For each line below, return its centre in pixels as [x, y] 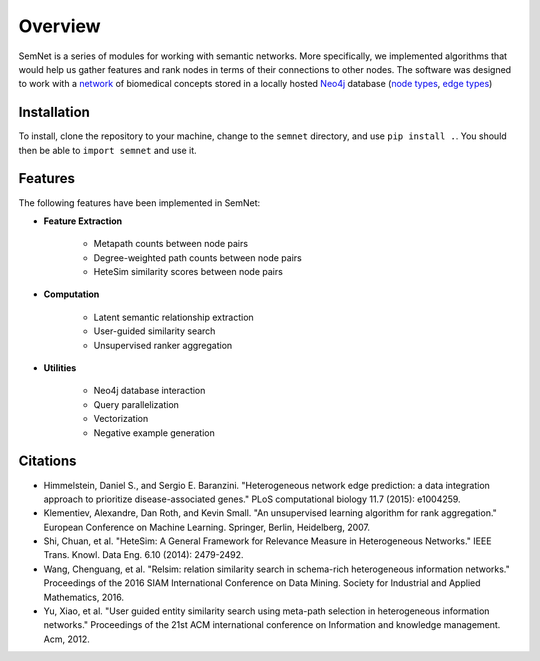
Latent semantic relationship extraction [173, 317]
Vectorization [121, 419]
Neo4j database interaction [149, 391]
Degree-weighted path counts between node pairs [197, 257]
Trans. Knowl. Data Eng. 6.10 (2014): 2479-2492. [143, 555]
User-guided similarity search [154, 331]
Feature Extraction [83, 221]
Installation [54, 112]
